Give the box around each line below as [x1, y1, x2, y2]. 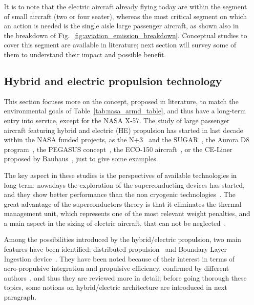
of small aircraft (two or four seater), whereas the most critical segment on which [4, 11, 247, 21]
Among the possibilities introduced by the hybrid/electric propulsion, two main [4, 234, 241, 244]
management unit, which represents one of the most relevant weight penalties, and [4, 208, 250, 218]
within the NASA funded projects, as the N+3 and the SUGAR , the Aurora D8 [4, 134, 250, 145]
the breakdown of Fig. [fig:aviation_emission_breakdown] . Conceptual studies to [4, 30, 247, 40]
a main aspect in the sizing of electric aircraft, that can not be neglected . [4, 218, 226, 228]
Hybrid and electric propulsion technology [4, 73, 222, 88]
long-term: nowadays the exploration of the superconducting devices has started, [4, 179, 245, 190]
